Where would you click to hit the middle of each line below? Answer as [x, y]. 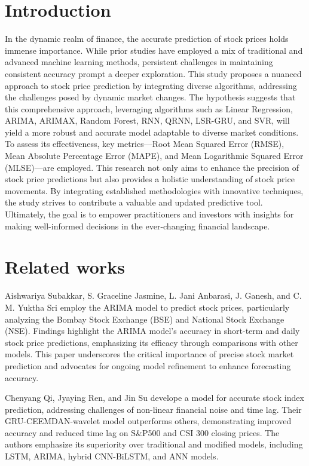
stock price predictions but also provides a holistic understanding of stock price [150, 179]
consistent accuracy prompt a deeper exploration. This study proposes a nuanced [153, 73]
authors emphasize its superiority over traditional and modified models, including [154, 444]
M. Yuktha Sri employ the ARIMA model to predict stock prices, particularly [147, 307]
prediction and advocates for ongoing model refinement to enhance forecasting [148, 365]
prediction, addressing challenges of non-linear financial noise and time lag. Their [153, 409]
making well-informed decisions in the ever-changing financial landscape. [137, 226]
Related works [65, 267]
